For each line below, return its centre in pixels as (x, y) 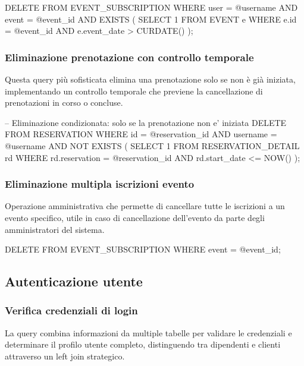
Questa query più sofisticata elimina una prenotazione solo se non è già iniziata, (150, 79)
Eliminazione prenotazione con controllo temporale (129, 57)
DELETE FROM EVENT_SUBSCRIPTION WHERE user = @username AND (151, 7)
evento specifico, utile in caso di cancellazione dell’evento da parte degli (135, 217)
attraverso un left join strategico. (65, 356)
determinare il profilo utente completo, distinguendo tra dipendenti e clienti (143, 344)
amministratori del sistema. (55, 229)
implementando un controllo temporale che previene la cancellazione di (134, 91)
